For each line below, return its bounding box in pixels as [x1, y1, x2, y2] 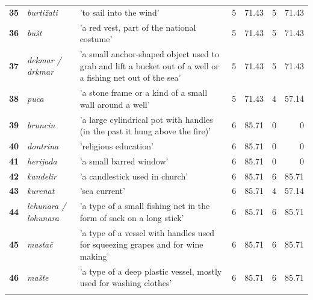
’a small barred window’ [79, 154, 169, 167]
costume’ [79, 33, 113, 45]
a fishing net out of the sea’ [79, 71, 181, 84]
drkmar [27, 65, 54, 78]
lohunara [27, 211, 59, 223]
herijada [27, 154, 57, 167]
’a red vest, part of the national [79, 20, 196, 33]
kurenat [27, 184, 55, 197]
